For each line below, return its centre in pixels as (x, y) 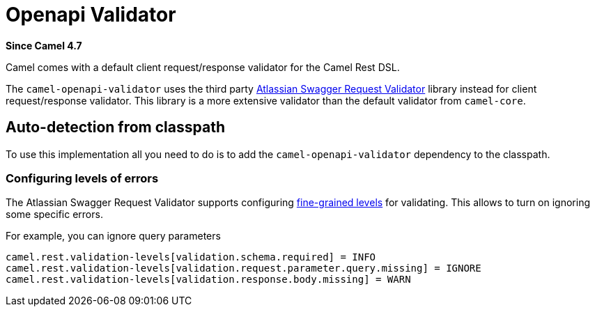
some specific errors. (54, 214)
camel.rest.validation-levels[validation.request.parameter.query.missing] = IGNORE (244, 268)
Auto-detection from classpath (115, 127)
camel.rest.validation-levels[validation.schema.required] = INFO (191, 257)
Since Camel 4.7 (44, 45)
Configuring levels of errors (82, 178)
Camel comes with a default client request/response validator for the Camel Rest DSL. (203, 67)
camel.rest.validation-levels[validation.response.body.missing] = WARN (208, 280)
